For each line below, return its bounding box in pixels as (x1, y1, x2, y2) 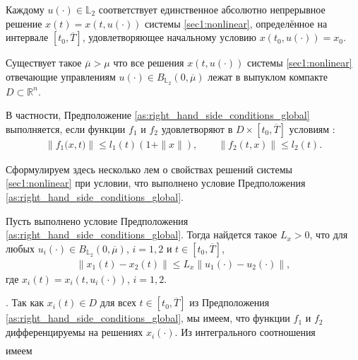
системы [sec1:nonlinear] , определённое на (145, 16, 328, 30)
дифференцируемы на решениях (6, 325, 143, 339)
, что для (309, 227, 348, 242)
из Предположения (189, 295, 270, 310)
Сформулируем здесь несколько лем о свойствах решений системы (6, 161, 292, 176)
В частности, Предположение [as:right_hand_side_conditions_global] (6, 108, 310, 122)
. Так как (6, 295, 44, 310)
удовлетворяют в (161, 121, 233, 136)
